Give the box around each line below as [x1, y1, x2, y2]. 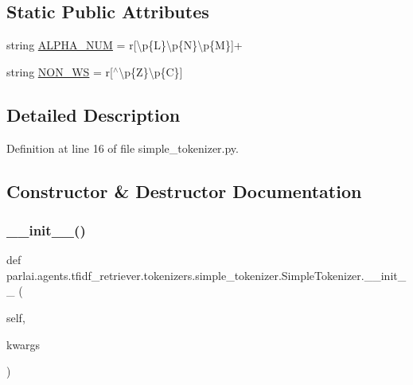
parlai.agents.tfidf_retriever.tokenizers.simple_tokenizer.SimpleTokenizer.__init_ [6, 266, 407, 283]
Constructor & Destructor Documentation [6, 178, 362, 203]
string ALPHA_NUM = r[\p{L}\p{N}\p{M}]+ [6, 37, 243, 53]
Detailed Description [6, 102, 181, 126]
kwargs [6, 336, 41, 352]
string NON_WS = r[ [6, 63, 113, 80]
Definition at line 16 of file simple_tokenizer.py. [6, 139, 239, 156]
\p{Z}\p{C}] [119, 63, 183, 80]
